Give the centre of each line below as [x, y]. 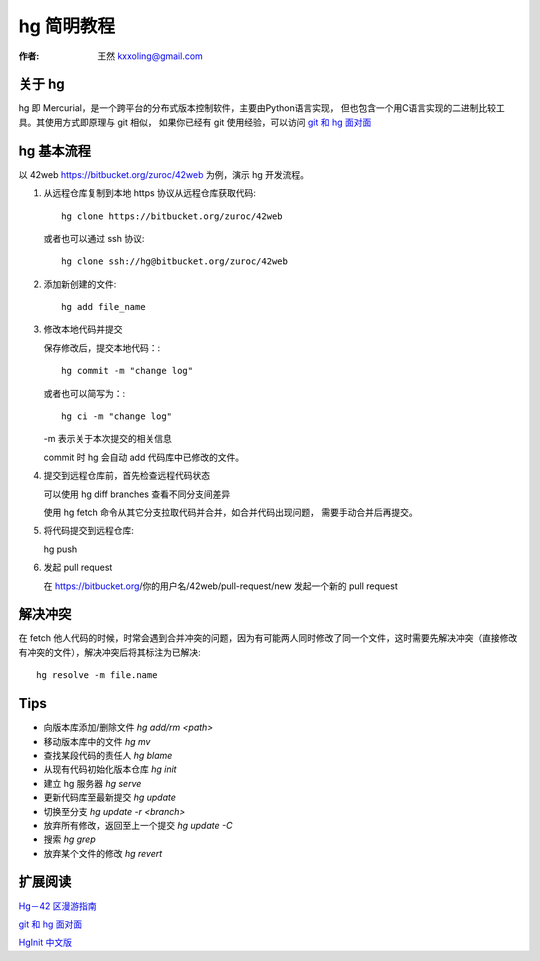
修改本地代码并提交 [83, 329]
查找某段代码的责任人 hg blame [108, 755]
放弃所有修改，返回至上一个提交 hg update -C [138, 825]
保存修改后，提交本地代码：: [102, 347]
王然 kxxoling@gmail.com [150, 56]
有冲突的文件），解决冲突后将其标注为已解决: [110, 652]
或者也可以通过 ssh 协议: [94, 238]
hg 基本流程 [55, 150]
